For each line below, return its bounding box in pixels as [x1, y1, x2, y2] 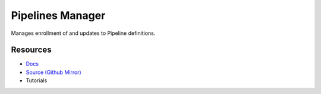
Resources [11, 45, 52, 55]
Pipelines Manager [11, 9, 106, 22]
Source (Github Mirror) [26, 69, 81, 76]
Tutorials [26, 77, 48, 84]
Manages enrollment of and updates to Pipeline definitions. [11, 30, 156, 37]
